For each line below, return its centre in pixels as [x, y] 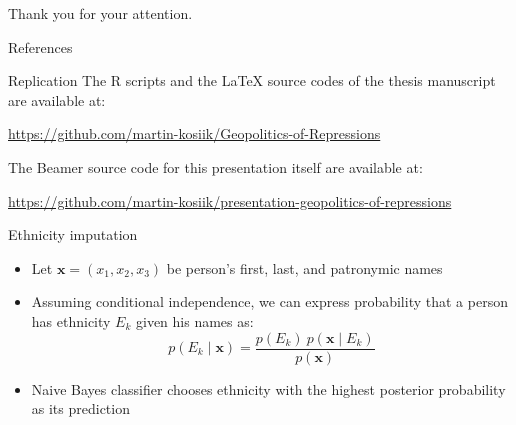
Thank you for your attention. [100, 13]
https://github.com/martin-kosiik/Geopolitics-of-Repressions [194, 133]
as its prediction [80, 408]
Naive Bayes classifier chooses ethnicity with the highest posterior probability [268, 388]
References [40, 46]
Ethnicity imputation [73, 234]
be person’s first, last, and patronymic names [304, 267]
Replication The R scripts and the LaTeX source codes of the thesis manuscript [252, 80]
